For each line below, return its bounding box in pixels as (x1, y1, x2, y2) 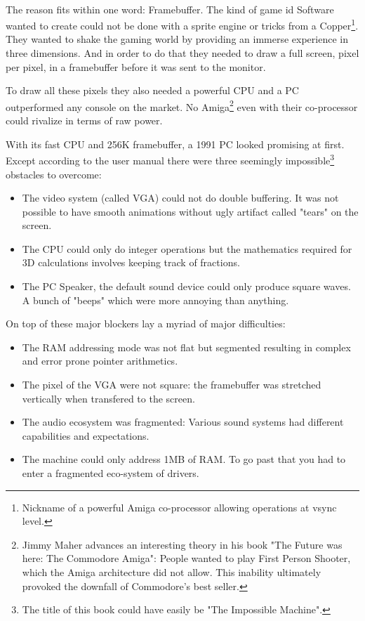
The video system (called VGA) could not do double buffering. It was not (22, 190, 339, 205)
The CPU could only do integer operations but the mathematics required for (22, 241, 352, 256)
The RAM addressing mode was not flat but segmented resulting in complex (22, 339, 351, 354)
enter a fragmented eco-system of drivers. (22, 466, 199, 480)
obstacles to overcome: (6, 166, 102, 181)
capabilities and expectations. (22, 428, 150, 443)
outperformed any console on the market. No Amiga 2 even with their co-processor (6, 97, 358, 114)
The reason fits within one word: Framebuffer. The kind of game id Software (6, 1, 334, 16)
